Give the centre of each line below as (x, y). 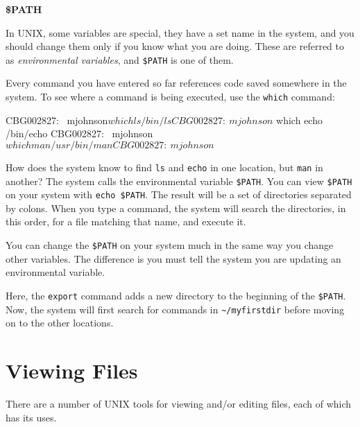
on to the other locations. (60, 323)
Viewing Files (72, 370)
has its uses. (31, 417)
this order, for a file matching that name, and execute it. (126, 221)
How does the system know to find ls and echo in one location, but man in (164, 167)
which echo (299, 120)
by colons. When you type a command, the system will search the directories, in (176, 208)
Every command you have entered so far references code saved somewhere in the (176, 83)
